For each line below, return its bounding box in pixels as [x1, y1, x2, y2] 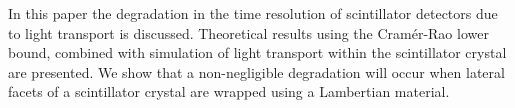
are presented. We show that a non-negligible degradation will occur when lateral [8, 61, 505, 82]
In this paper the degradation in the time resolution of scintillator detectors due [8, 3, 498, 23]
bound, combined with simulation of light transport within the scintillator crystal [8, 42, 507, 63]
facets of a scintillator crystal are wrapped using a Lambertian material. [8, 81, 450, 102]
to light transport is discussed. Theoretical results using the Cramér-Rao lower [8, 22, 489, 43]
